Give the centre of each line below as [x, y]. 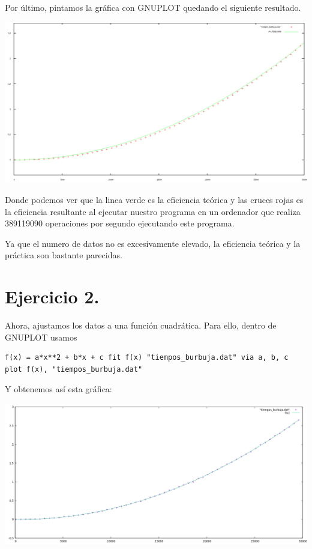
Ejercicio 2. [52, 296]
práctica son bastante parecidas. [64, 255]
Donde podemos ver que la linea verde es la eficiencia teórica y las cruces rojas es [154, 199]
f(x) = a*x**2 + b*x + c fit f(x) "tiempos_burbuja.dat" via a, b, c [147, 358]
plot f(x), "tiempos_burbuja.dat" [74, 369]
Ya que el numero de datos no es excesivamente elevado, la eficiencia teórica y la [153, 243]
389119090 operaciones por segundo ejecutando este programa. [120, 223]
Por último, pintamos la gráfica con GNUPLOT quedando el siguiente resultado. [153, 7]
